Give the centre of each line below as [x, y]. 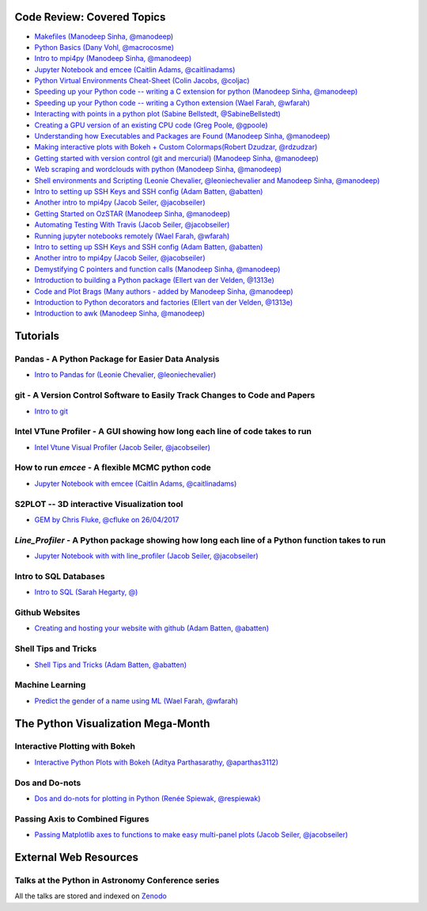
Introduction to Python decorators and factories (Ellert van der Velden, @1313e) [164, 302]
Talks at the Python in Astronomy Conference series [117, 880]
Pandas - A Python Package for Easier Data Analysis [117, 359]
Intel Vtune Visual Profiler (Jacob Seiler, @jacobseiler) [123, 447]
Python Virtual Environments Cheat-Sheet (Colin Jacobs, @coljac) [142, 81]
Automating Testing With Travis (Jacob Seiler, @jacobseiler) [132, 225]
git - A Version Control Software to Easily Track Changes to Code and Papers [165, 395]
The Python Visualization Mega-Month [112, 724]
